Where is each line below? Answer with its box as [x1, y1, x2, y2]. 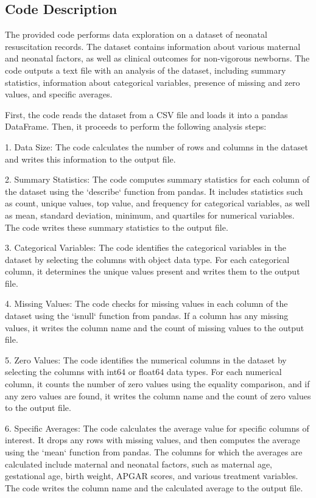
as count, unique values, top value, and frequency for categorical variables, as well [5, 197, 310, 209]
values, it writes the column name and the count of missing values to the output [5, 321, 304, 334]
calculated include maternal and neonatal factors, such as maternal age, [5, 457, 273, 470]
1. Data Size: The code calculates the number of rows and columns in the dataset [5, 140, 308, 153]
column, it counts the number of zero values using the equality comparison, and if [5, 377, 310, 390]
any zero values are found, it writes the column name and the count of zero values [5, 389, 311, 402]
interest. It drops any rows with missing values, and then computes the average [5, 433, 300, 446]
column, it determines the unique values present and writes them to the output [5, 265, 300, 278]
